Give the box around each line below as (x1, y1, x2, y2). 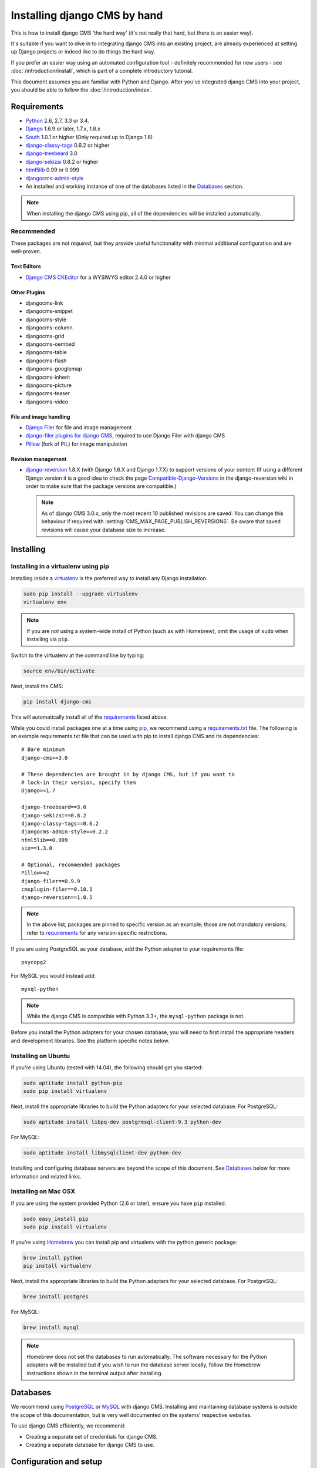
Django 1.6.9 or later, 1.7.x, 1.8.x (25, 125, 101, 132)
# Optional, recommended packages (21, 861, 120, 868)
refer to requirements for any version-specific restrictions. (26, 929, 167, 936)
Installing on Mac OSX (11, 1187, 76, 1196)
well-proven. (11, 248, 42, 255)
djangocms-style (25, 316, 67, 323)
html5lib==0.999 (21, 837, 68, 843)
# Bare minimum (21, 746, 65, 753)
